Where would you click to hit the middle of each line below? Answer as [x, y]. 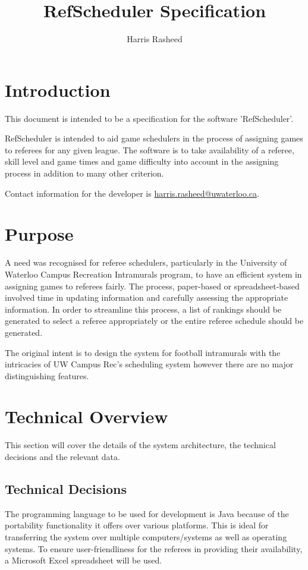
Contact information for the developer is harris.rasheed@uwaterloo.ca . [132, 193]
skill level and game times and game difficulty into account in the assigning [142, 161]
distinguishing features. [47, 375]
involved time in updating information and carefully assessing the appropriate [147, 297]
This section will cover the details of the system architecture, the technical [140, 445]
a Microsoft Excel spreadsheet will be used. [84, 560]
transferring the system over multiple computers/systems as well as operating [146, 536]
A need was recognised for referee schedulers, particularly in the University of [146, 262]
